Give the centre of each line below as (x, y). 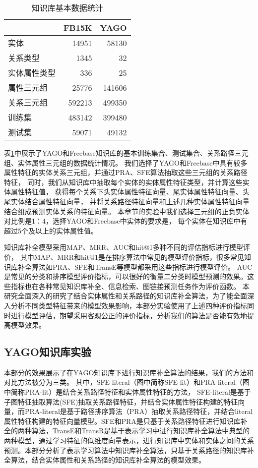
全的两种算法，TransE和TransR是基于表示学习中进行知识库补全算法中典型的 (127, 431)
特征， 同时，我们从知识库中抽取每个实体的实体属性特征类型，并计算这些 (123, 182)
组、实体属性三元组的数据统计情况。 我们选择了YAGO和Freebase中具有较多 (126, 162)
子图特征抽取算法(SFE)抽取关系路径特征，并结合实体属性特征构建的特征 (121, 401)
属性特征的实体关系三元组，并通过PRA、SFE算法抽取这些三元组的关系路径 (126, 172)
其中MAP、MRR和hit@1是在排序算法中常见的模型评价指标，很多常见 (132, 257)
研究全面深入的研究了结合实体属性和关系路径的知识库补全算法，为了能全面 (126, 296)
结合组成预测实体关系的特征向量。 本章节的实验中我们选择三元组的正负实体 (127, 211)
